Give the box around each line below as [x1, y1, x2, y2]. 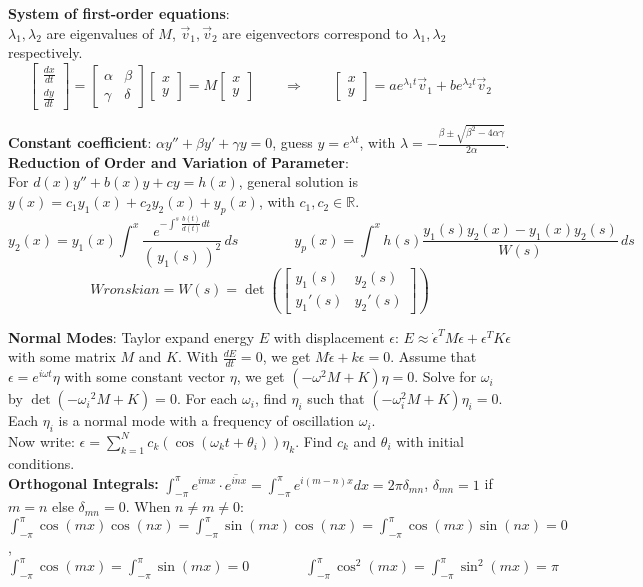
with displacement [273, 326, 385, 347]
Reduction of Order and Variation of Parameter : [8, 151, 349, 172]
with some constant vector [64, 366, 226, 387]
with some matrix [8, 346, 116, 367]
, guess [272, 132, 313, 153]
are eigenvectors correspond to [222, 22, 408, 43]
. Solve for [414, 366, 477, 387]
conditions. [8, 452, 75, 473]
